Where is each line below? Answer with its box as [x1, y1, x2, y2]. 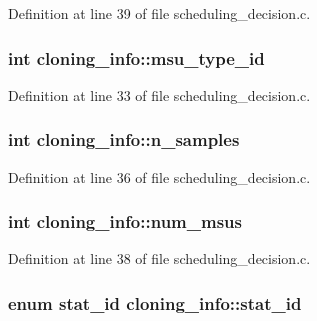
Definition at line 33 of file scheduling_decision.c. [8, 84, 311, 105]
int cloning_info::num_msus [8, 209, 242, 234]
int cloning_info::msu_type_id [8, 45, 265, 70]
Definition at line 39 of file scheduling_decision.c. [8, 3, 311, 23]
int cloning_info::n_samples [8, 127, 240, 152]
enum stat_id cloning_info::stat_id [8, 290, 302, 315]
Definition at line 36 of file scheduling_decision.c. [8, 166, 311, 187]
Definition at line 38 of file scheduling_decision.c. [8, 248, 311, 269]
